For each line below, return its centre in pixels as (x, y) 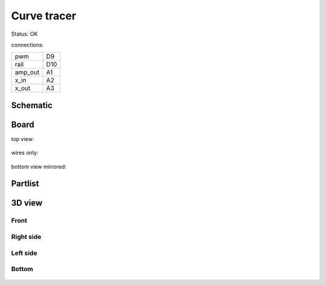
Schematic (32, 105)
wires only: (25, 153)
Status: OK (24, 34)
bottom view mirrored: (39, 166)
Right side (26, 237)
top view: (23, 139)
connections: (27, 45)
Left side (24, 253)
